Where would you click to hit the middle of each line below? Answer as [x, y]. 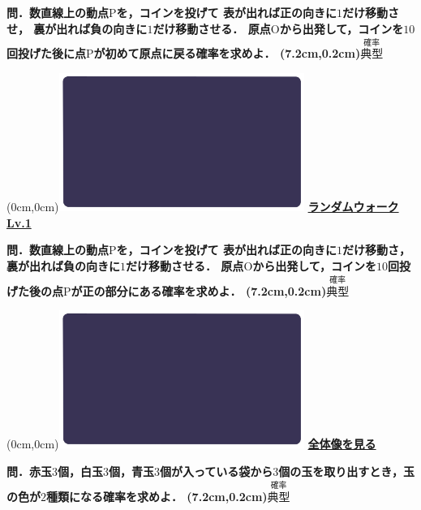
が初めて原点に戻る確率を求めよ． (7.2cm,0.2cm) [227, 53]
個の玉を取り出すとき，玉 [346, 471]
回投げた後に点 [46, 53]
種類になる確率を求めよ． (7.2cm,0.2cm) [157, 496]
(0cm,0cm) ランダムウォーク [203, 207]
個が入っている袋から [217, 471]
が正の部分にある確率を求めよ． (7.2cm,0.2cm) [199, 290]
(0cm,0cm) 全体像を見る [191, 444]
